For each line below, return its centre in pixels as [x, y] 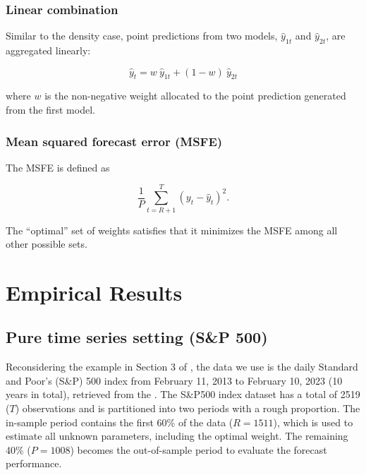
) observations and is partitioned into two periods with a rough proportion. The [188, 408]
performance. [34, 463]
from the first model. [50, 109]
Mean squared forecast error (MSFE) [114, 141]
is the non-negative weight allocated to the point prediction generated [195, 96]
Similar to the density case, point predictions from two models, [142, 36]
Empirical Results [94, 292]
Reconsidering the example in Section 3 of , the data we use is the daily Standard [182, 367]
